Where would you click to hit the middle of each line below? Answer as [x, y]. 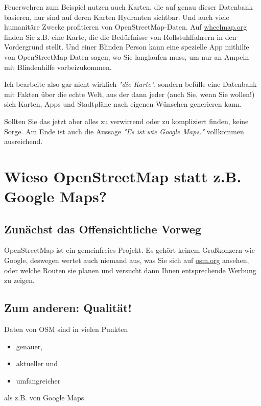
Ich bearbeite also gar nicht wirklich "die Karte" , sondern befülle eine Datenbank [130, 84]
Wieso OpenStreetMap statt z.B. [123, 176]
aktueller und [37, 363]
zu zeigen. [19, 280]
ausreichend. [23, 141]
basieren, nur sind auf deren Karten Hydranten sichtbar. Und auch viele [117, 17]
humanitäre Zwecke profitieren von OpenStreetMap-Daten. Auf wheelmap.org [126, 27]
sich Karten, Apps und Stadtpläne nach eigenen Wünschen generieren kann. [123, 104]
